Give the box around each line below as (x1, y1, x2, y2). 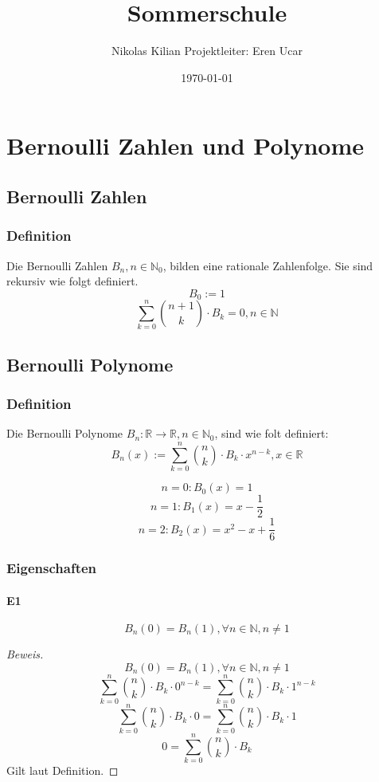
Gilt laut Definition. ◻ (6, 761, 119, 778)
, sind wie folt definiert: (214, 425, 329, 442)
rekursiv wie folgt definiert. (6, 273, 139, 289)
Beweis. (6, 645, 44, 662)
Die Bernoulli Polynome (6, 425, 123, 442)
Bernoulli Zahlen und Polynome (6, 129, 364, 162)
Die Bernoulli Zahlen (6, 257, 108, 273)
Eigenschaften (6, 558, 97, 578)
